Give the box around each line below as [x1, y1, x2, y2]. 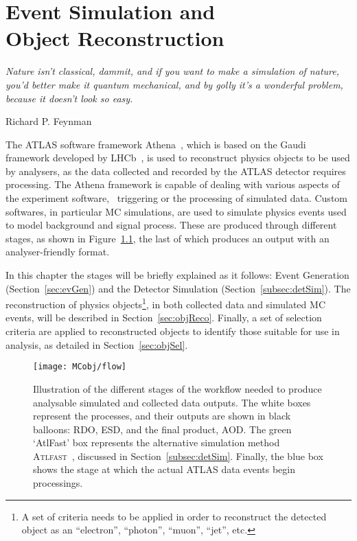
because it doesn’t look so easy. [5, 91, 133, 105]
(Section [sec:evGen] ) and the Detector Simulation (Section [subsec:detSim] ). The [5, 281, 351, 295]
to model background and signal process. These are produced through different [5, 218, 337, 232]
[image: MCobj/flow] [33, 362, 127, 372]
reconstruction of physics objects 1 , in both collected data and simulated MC [5, 295, 325, 311]
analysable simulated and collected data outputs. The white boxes [33, 395, 311, 409]
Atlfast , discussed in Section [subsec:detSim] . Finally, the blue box [33, 448, 323, 463]
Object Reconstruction [5, 24, 224, 52]
